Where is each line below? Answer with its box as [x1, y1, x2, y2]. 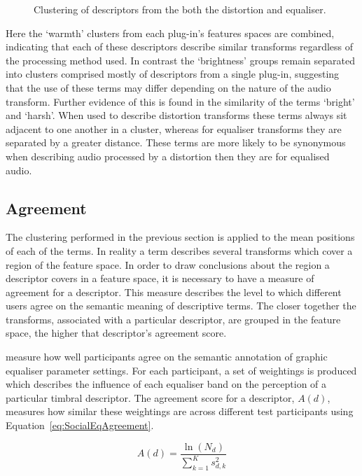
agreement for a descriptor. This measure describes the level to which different [6, 284, 342, 299]
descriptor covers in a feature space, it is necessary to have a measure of [6, 271, 314, 286]
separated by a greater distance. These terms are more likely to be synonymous [6, 135, 346, 150]
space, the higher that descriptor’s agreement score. [6, 325, 227, 340]
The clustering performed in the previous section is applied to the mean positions [6, 230, 355, 244]
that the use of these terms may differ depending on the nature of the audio [6, 80, 331, 94]
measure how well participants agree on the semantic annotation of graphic [6, 349, 328, 364]
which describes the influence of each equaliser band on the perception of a [6, 377, 327, 391]
